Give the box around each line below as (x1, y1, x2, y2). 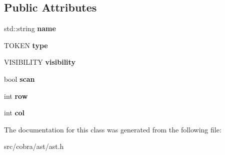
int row (4, 90, 28, 101)
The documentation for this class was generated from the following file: (4, 124, 221, 134)
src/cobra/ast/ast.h (4, 141, 64, 151)
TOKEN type (4, 40, 48, 50)
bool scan (4, 73, 35, 84)
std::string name (4, 23, 56, 34)
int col (4, 107, 25, 118)
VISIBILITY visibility (4, 57, 75, 67)
